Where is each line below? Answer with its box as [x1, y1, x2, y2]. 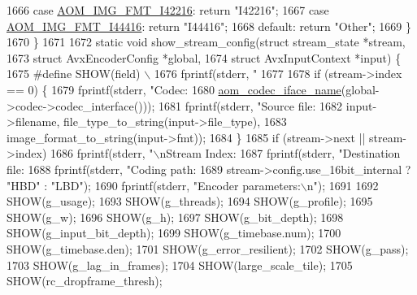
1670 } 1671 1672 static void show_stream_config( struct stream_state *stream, [7, 33, 406, 50]
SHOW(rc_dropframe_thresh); [7, 272, 163, 289]
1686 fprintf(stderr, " [50, 145, 154, 162]
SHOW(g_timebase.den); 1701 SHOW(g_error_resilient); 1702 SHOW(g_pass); [7, 240, 409, 257]
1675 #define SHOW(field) [7, 65, 141, 82]
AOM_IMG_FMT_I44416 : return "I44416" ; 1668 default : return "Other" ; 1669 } [7, 17, 411, 34]
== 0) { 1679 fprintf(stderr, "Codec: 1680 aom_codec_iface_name [7, 80, 341, 98]
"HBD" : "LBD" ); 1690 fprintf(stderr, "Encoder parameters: [7, 176, 301, 193]
